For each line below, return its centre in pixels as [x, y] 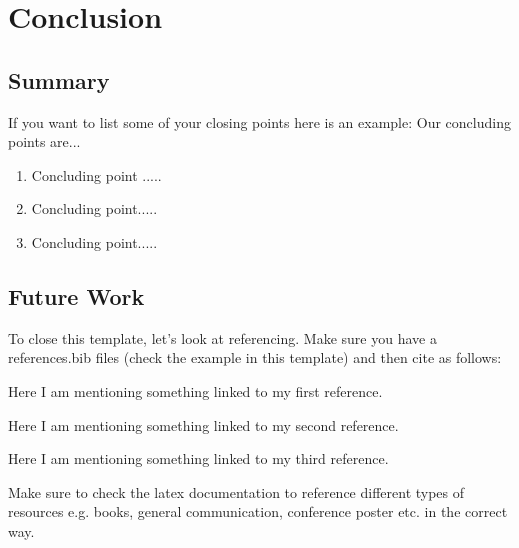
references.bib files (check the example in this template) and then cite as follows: [255, 357]
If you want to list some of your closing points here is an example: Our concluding [259, 121]
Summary [59, 79]
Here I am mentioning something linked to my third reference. [198, 458]
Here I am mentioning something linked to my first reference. [195, 390]
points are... [44, 141]
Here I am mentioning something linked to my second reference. [203, 424]
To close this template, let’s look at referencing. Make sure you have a [222, 337]
